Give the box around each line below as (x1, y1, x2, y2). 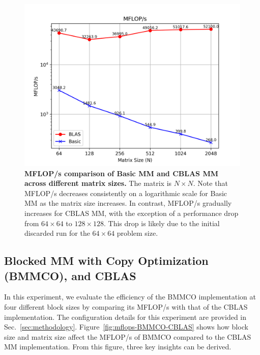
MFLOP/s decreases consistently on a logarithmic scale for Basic (24, 187, 227, 198)
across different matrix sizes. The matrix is (24, 178, 172, 188)
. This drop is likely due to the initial (104, 217, 220, 228)
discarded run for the (24, 228, 90, 238)
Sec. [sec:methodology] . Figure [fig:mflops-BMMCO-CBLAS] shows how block (4, 321, 248, 332)
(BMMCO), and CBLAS (4, 267, 136, 283)
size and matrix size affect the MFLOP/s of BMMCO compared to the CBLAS (4, 331, 251, 342)
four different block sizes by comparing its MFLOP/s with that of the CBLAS (4, 301, 248, 312)
